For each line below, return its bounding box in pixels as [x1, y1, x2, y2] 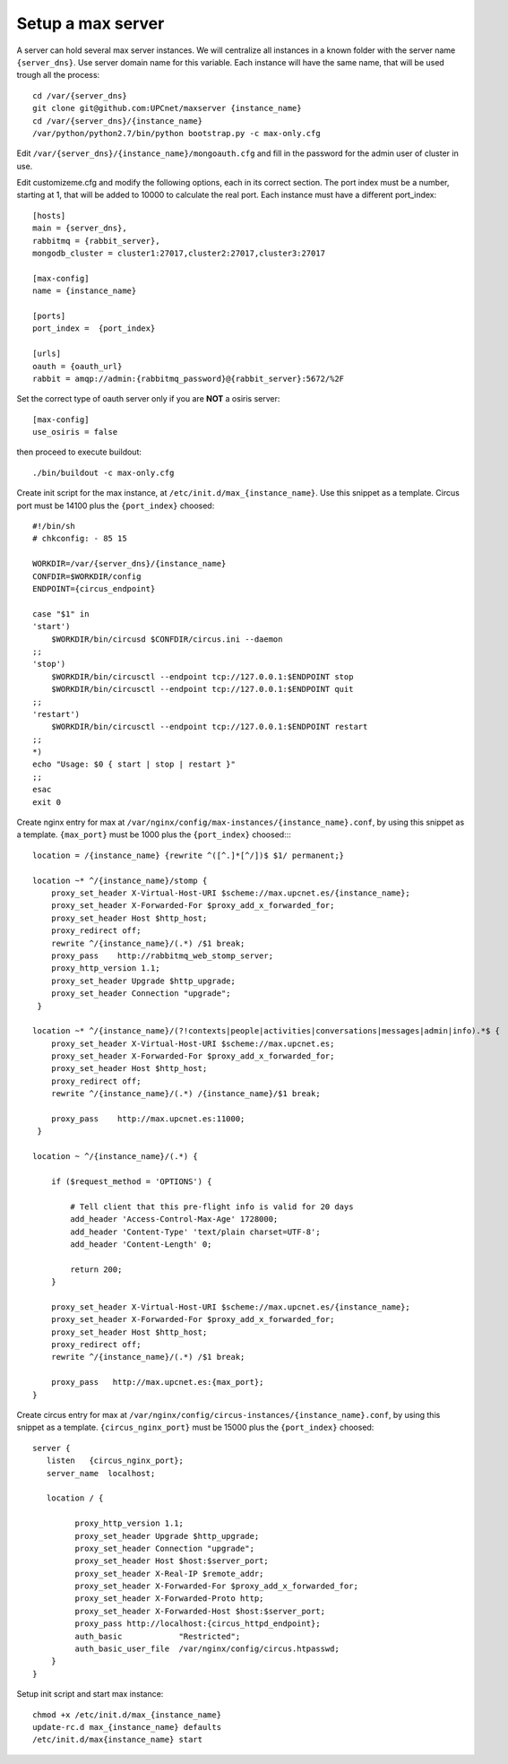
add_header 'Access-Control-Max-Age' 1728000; [70, 1215, 279, 1224]
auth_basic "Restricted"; [74, 1631, 241, 1641]
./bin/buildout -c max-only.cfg [32, 467, 175, 478]
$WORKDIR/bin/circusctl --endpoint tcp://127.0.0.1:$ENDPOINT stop [50, 671, 354, 681]
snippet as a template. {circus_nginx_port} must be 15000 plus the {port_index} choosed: [16, 1422, 375, 1433]
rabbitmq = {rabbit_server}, [32, 236, 160, 246]
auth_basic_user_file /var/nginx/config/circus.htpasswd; [74, 1644, 340, 1654]
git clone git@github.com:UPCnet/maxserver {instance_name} [32, 103, 302, 114]
